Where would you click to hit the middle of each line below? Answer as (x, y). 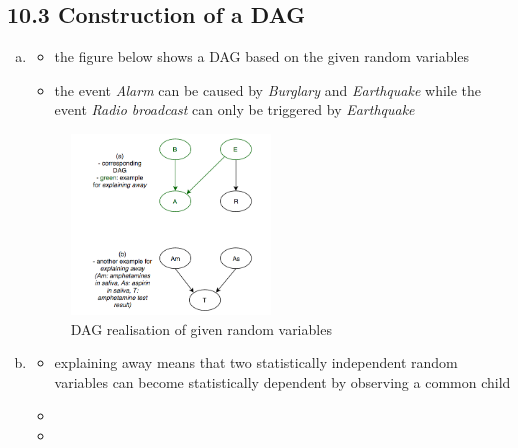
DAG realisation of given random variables (201, 328)
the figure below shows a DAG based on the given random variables (262, 56)
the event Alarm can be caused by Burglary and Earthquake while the (268, 89)
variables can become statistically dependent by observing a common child (282, 381)
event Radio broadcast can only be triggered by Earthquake (234, 109)
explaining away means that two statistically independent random (256, 362)
